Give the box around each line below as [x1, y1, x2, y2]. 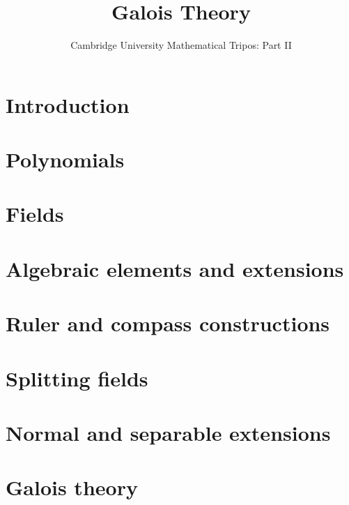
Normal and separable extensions [6, 418, 331, 446]
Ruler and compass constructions [6, 309, 330, 338]
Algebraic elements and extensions [6, 254, 344, 282]
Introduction [6, 90, 130, 119]
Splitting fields [6, 363, 148, 392]
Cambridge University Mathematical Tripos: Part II [70, 38, 292, 52]
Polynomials [6, 145, 125, 174]
